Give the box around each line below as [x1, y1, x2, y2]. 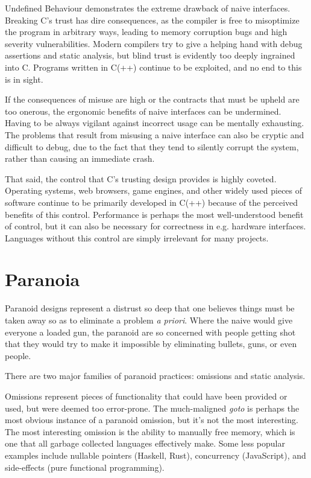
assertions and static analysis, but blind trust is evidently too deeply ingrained [5, 49, 295, 62]
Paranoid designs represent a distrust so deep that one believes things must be [5, 302, 295, 314]
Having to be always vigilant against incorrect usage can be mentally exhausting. [5, 116, 304, 129]
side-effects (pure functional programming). [5, 460, 165, 473]
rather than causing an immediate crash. [5, 152, 155, 165]
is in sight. [5, 72, 43, 85]
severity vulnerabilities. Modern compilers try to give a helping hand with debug [5, 37, 303, 49]
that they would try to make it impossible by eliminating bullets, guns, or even [5, 337, 297, 350]
